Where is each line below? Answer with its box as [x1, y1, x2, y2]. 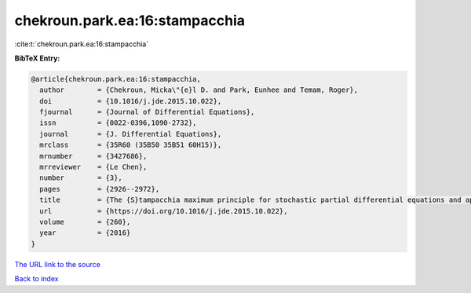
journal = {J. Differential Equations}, [39, 130, 222, 138]
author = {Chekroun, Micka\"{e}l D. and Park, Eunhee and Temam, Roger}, [39, 86, 359, 94]
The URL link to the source [14, 259, 101, 269]
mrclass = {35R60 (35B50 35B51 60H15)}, [39, 141, 222, 149]
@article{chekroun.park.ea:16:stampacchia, [31, 75, 202, 83]
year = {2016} [39, 229, 131, 237]
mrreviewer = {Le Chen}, [39, 163, 148, 172]
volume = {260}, [39, 218, 131, 226]
